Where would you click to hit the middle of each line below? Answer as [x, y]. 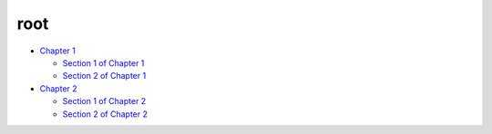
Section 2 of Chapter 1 [104, 76]
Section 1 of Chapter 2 [104, 101]
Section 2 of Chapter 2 [105, 114]
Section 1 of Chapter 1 [103, 62]
